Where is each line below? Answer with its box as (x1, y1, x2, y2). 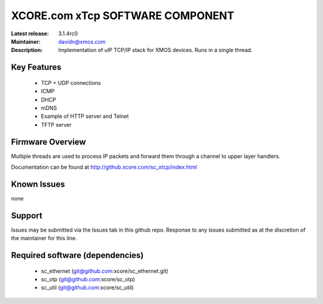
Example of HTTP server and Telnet (41, 113, 129, 120)
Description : (11, 47, 43, 54)
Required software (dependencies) (11, 250, 144, 260)
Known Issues (11, 179, 65, 189)
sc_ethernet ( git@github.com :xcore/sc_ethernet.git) (41, 267, 169, 275)
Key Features (11, 62, 62, 72)
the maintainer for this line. (11, 235, 77, 242)
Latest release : (11, 30, 49, 37)
